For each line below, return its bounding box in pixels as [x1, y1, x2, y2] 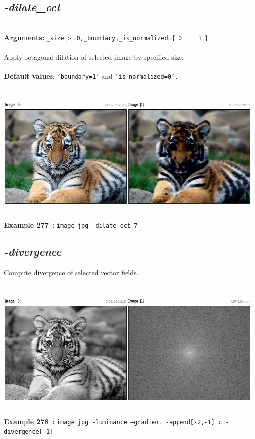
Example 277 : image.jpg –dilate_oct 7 [4, 220, 138, 230]
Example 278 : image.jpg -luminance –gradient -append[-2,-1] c [4, 416, 222, 426]
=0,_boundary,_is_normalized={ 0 [73, 34, 182, 42]
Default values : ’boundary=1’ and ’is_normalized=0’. [4, 71, 178, 81]
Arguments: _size [4, 32, 64, 42]
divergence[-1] [4, 428, 53, 436]
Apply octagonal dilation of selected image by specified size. [4, 52, 184, 62]
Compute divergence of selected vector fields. [4, 267, 139, 277]
